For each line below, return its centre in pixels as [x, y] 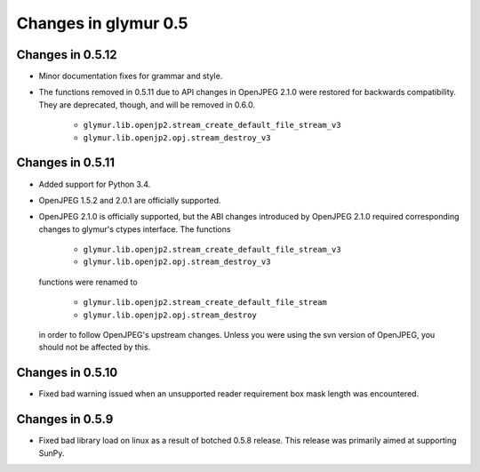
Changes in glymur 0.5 [102, 23]
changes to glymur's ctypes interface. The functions [135, 229]
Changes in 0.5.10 [67, 373]
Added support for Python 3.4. [95, 184]
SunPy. [52, 452]
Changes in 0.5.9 [65, 419]
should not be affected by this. [95, 348]
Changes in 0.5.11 [66, 163]
